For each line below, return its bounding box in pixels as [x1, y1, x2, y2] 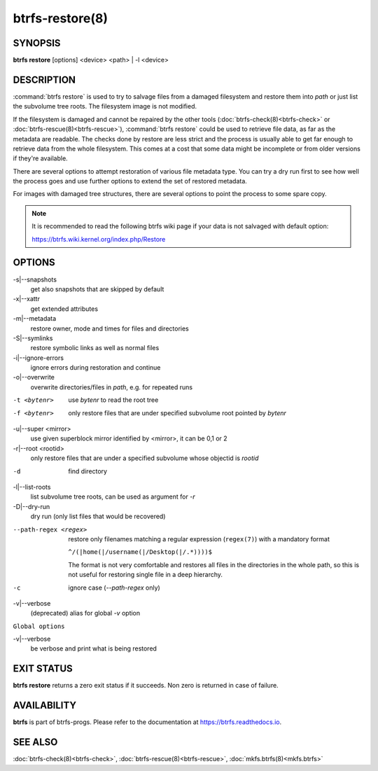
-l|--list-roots [13, 482, 51, 491]
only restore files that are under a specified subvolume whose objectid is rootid [30, 454, 259, 462]
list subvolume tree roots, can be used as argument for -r [30, 492, 195, 501]
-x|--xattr [13, 295, 40, 303]
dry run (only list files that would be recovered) [30, 512, 166, 521]
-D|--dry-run [13, 502, 50, 510]
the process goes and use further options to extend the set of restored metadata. [13, 177, 248, 186]
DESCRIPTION [13, 74, 76, 85]
